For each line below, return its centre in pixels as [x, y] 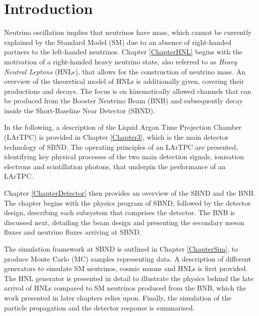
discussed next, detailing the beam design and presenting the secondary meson [124, 222]
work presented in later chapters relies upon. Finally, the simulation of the [118, 297]
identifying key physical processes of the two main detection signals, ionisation [124, 157]
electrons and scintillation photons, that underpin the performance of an [115, 166]
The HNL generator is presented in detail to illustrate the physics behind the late [129, 278]
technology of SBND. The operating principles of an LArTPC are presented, [121, 147]
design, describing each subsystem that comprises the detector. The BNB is [119, 212]
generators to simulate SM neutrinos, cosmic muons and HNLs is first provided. [126, 268]
